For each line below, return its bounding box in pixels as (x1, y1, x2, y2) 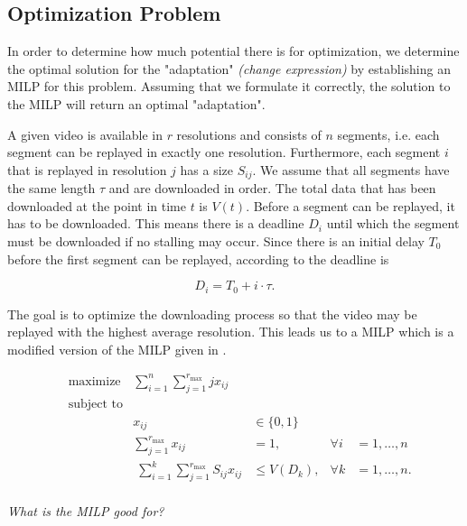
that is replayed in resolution (7, 160, 167, 179)
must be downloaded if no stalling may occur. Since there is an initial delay (7, 232, 425, 250)
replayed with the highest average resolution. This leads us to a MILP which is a (7, 322, 454, 341)
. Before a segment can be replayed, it (246, 196, 455, 215)
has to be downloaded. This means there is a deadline (7, 214, 304, 233)
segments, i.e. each (337, 125, 440, 143)
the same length (7, 179, 96, 198)
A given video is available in (7, 125, 163, 143)
